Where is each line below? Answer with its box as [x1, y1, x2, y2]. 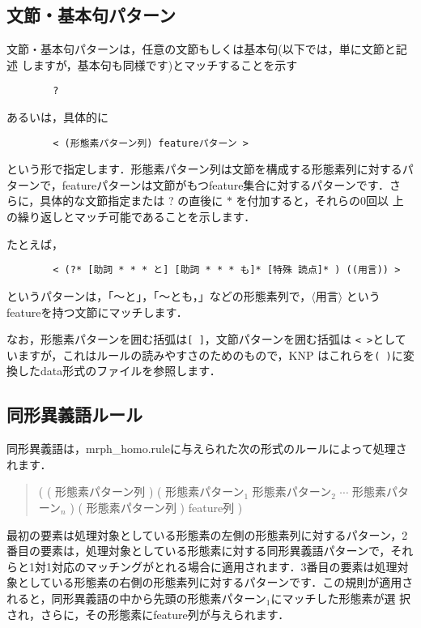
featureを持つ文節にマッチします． [6, 303, 188, 320]
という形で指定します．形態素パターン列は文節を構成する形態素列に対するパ [6, 160, 414, 177]
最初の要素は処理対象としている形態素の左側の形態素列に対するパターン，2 [6, 526, 408, 543]
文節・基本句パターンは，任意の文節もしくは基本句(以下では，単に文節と [6, 41, 396, 58]
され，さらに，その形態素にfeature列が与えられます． [6, 605, 290, 622]
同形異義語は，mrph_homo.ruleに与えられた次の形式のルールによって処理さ [6, 440, 407, 457]
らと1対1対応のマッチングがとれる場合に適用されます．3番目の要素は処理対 [6, 558, 409, 575]
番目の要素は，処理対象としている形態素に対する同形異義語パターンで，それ [6, 542, 414, 559]
